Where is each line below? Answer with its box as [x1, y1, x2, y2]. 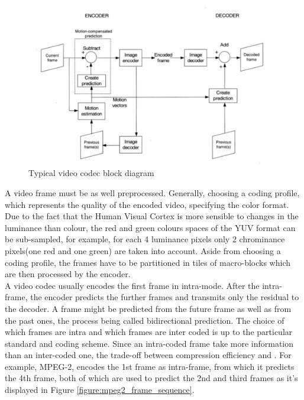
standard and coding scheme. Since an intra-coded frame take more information [5, 337, 294, 349]
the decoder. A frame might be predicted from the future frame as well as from [5, 302, 292, 314]
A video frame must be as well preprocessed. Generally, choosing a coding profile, [5, 186, 300, 199]
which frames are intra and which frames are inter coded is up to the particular [5, 326, 293, 338]
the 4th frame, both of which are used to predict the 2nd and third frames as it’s [5, 372, 298, 384]
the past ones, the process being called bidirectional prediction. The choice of [5, 314, 284, 326]
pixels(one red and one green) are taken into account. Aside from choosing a [5, 244, 281, 256]
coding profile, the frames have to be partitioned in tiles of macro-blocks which [5, 256, 290, 268]
